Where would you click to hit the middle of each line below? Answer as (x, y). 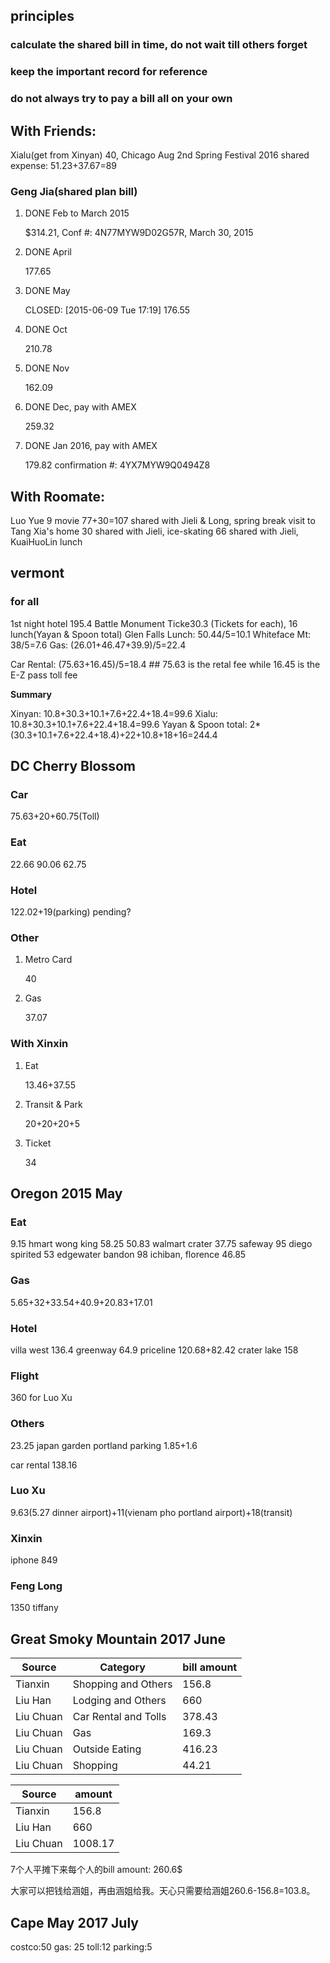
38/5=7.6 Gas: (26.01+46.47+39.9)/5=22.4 (98, 645)
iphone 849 (34, 1560)
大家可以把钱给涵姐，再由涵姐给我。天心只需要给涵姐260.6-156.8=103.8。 (163, 1891)
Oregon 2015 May (66, 1194)
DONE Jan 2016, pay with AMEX (91, 446)
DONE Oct (46, 330)
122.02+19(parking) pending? (71, 912)
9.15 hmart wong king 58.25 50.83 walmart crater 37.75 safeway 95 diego (161, 1244)
